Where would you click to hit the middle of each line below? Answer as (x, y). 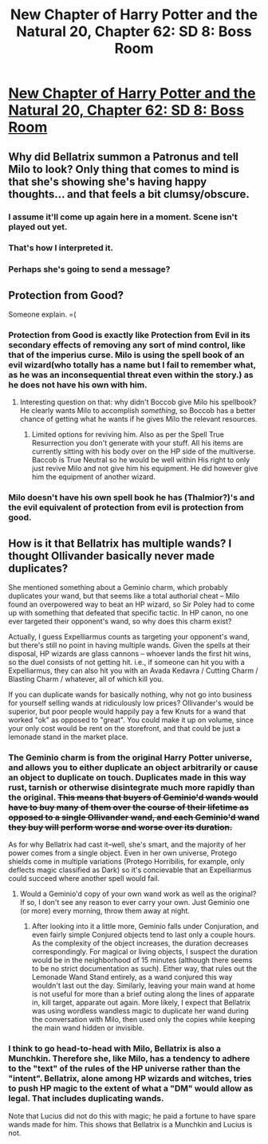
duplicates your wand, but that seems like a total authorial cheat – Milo (124, 596)
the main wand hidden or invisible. (88, 1028)
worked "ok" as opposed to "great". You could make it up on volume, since (131, 720)
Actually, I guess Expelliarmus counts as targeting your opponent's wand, (129, 637)
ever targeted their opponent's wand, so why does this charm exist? (120, 621)
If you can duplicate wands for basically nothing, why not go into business (130, 694)
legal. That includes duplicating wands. (86, 1099)
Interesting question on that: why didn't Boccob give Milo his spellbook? (138, 402)
